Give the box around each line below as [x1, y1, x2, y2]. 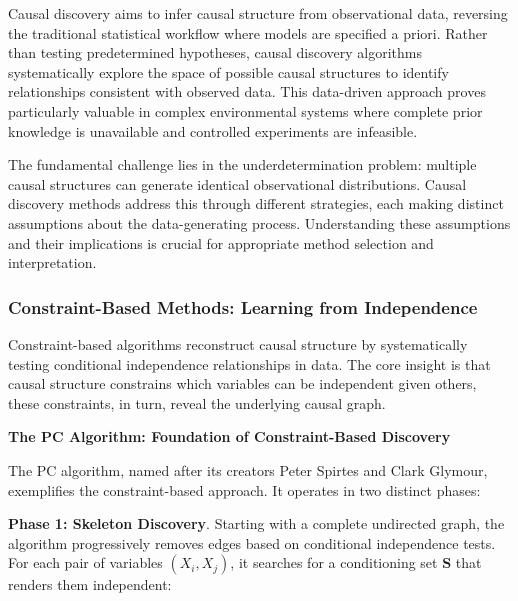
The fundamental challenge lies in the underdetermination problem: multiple [8, 154, 477, 175]
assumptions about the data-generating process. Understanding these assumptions [8, 212, 511, 233]
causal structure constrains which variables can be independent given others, [8, 373, 477, 394]
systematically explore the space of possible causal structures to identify [8, 61, 449, 82]
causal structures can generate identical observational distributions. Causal [8, 173, 467, 194]
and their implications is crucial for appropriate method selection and [8, 232, 434, 253]
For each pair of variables [8, 552, 163, 573]
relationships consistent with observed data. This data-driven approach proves [8, 81, 486, 102]
